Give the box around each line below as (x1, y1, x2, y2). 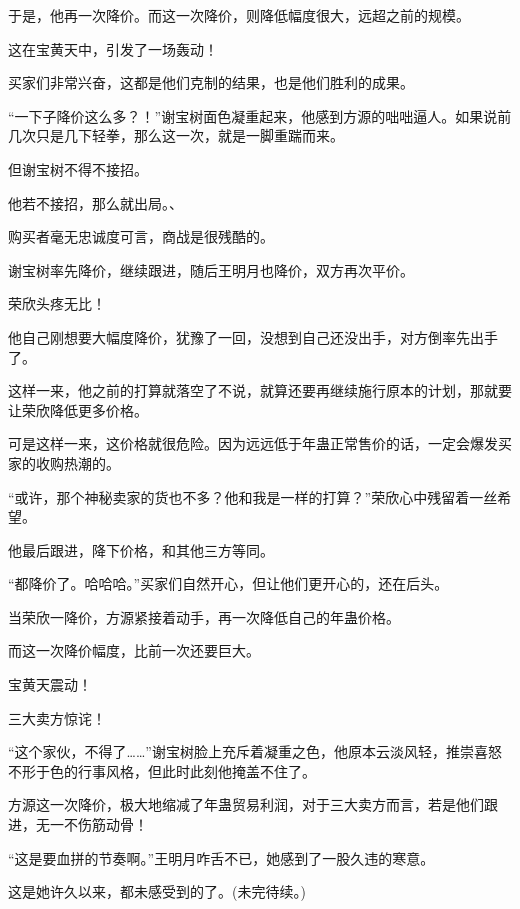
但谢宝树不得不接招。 (8, 158, 148, 179)
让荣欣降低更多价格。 (8, 399, 148, 420)
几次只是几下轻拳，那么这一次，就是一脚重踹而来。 (8, 125, 344, 146)
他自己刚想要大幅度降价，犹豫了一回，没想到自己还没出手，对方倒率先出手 (8, 326, 498, 347)
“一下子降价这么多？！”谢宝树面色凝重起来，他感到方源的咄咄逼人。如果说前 (8, 105, 512, 126)
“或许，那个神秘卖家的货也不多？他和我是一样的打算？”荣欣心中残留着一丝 (8, 486, 498, 507)
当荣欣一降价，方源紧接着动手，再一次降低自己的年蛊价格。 (8, 606, 400, 627)
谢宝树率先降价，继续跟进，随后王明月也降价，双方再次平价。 (8, 259, 414, 280)
